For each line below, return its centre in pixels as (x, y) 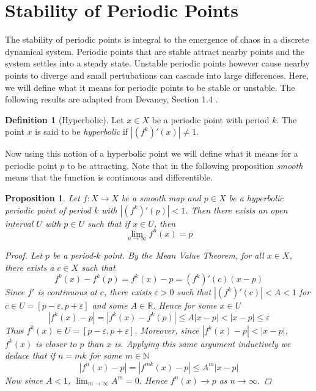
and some (110, 305)
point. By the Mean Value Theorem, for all (184, 255)
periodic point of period (48, 210)
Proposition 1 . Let (42, 198)
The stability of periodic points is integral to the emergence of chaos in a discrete (157, 39)
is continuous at (67, 292)
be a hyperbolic (256, 198)
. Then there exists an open (237, 210)
